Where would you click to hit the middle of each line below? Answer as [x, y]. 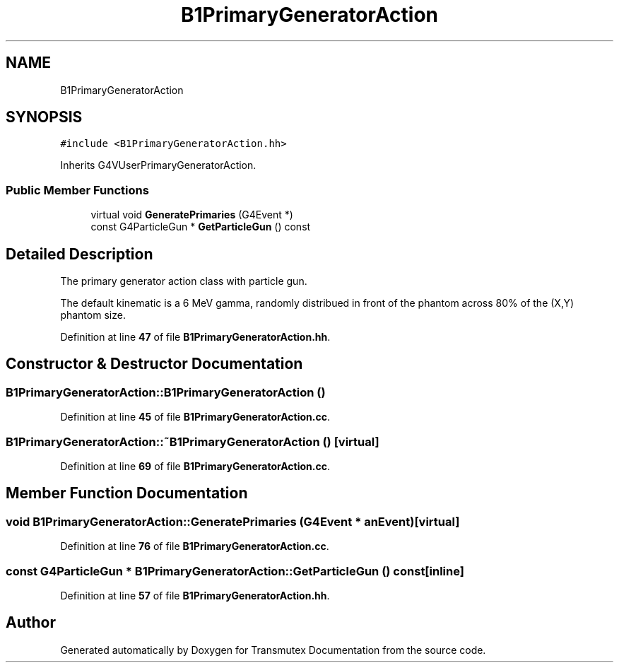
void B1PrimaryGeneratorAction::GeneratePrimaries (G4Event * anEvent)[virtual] [233, 521]
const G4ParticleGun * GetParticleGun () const [201, 227]
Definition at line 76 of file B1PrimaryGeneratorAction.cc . [195, 546]
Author [31, 623]
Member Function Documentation [127, 493]
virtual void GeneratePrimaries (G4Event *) [192, 215]
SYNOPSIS [44, 117]
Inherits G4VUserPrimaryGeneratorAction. [158, 165]
